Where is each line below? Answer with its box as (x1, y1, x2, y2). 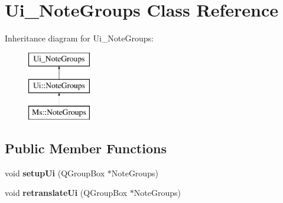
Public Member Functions (5, 139, 167, 157)
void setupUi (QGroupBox (5, 166, 105, 179)
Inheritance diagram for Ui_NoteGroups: (5, 32, 154, 44)
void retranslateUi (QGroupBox (5, 186, 128, 199)
